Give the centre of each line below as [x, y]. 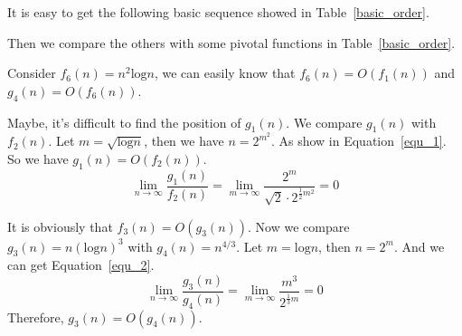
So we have [38, 159]
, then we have [184, 141]
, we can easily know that [225, 73]
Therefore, [36, 317]
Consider [32, 73]
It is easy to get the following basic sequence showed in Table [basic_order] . [218, 12]
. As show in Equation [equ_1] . [358, 141]
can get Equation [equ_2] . [81, 265]
